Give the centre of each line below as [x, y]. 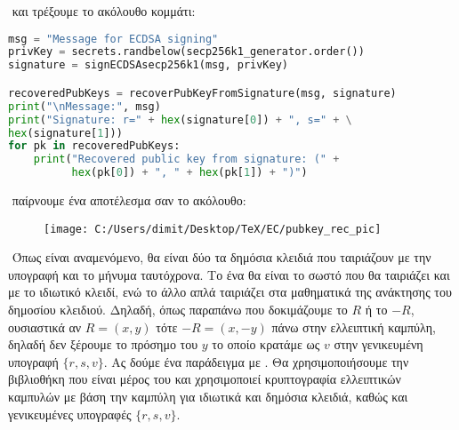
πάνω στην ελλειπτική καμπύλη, [354, 326]
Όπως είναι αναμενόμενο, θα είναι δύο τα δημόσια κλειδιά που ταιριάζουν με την [221, 257]
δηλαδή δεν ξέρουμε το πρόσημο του [103, 344]
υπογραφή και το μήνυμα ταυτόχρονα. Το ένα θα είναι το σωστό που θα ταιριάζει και [229, 274]
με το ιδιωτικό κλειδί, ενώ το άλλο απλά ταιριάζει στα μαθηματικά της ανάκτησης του [230, 292]
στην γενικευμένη [378, 344]
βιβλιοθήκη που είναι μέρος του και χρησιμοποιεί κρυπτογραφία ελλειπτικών [205, 379]
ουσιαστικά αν [45, 326]
